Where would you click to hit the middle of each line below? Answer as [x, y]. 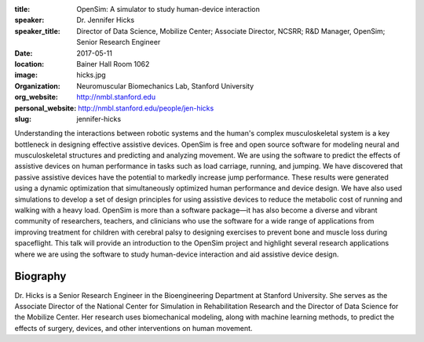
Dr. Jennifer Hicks [106, 20]
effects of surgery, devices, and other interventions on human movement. [133, 328]
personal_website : [46, 108]
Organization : [37, 85]
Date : [24, 53]
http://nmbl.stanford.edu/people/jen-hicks [146, 108]
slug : [23, 118]
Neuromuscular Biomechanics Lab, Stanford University [165, 85]
